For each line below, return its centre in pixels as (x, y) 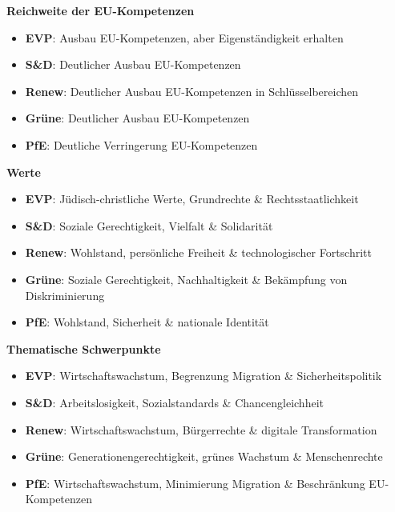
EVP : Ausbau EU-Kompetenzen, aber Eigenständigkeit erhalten (184, 37)
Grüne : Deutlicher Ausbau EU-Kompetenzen (137, 118)
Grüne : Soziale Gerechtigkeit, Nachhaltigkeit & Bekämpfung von (186, 279)
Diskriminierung (65, 295)
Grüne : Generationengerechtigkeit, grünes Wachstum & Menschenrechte (204, 456)
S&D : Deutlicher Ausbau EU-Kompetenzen (133, 64)
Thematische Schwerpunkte (84, 348)
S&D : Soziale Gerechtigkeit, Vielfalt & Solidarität (149, 225)
